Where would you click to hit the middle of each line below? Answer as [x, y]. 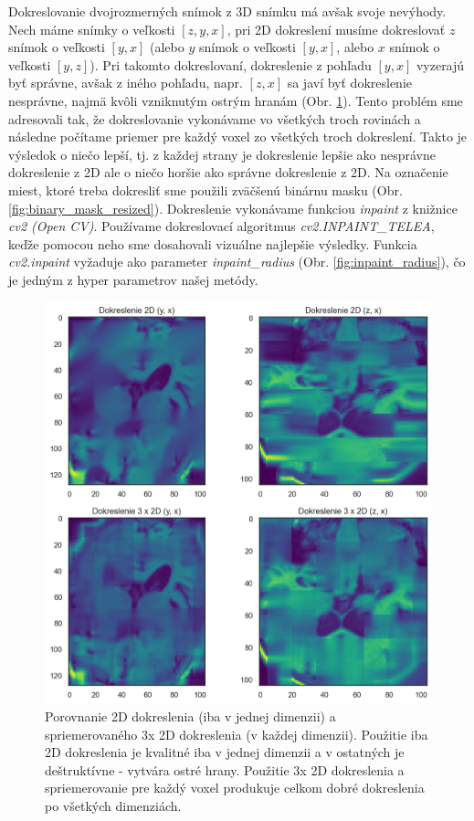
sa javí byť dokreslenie [349, 83]
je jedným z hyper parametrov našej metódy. [133, 279]
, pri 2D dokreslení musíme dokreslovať [336, 29]
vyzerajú [440, 64]
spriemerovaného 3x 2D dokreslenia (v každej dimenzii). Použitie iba [237, 734]
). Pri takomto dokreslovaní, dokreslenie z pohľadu [231, 64]
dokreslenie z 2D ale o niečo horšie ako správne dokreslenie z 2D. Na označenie [228, 172]
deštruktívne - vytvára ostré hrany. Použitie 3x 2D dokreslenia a [225, 769]
